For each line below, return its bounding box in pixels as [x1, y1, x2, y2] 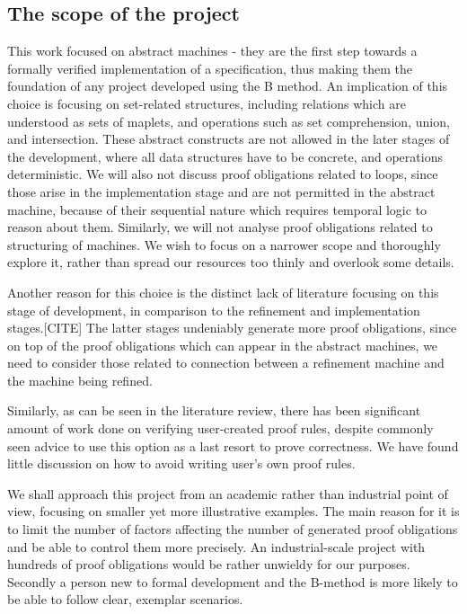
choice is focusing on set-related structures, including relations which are [7, 93, 406, 112]
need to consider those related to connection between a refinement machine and [7, 353, 445, 372]
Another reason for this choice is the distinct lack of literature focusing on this [7, 282, 439, 301]
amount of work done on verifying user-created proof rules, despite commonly [7, 419, 434, 438]
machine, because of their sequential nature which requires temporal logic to [7, 200, 427, 218]
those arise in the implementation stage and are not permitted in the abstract [7, 182, 436, 200]
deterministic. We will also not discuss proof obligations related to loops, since [7, 165, 438, 183]
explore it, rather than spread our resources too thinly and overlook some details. [7, 253, 454, 271]
